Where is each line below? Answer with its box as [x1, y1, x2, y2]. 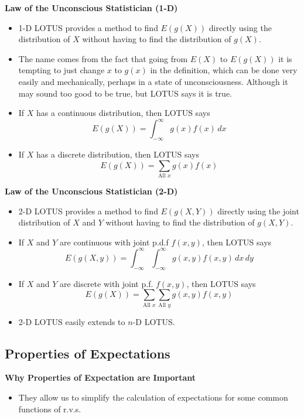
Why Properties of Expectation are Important [5, 371, 196, 384]
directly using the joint [217, 204, 299, 217]
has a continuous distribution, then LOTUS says [36, 107, 210, 119]
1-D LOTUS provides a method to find [18, 21, 158, 33]
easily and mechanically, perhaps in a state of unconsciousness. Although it [18, 75, 288, 87]
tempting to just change [18, 64, 105, 76]
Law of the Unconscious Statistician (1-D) [5, 2, 178, 13]
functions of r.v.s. [18, 402, 81, 415]
